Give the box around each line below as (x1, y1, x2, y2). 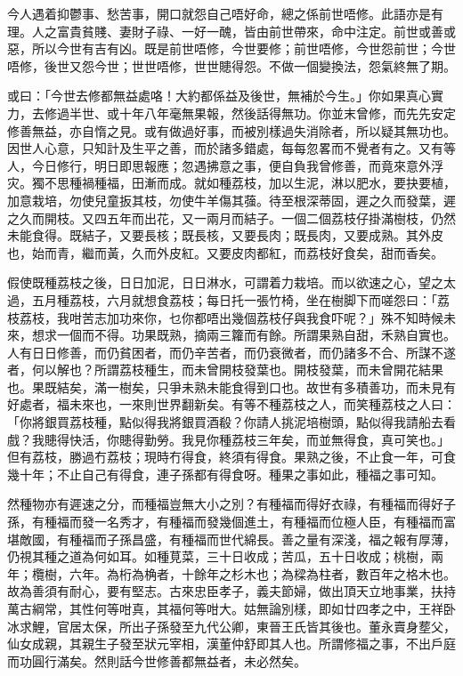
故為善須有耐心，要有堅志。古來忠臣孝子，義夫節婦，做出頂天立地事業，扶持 (7, 582, 456, 600)
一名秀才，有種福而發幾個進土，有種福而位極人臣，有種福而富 (93, 512, 456, 531)
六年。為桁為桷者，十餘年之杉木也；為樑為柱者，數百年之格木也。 (69, 564, 456, 583)
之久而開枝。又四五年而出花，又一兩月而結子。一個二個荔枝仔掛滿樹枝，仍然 (7, 208, 456, 227)
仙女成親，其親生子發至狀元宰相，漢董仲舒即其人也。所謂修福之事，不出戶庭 (7, 634, 456, 653)
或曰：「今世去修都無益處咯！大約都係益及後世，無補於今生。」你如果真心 (7, 86, 431, 105)
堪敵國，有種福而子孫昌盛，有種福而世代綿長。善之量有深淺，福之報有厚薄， (7, 529, 456, 548)
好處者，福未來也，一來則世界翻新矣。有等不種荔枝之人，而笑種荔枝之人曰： (7, 395, 456, 414)
